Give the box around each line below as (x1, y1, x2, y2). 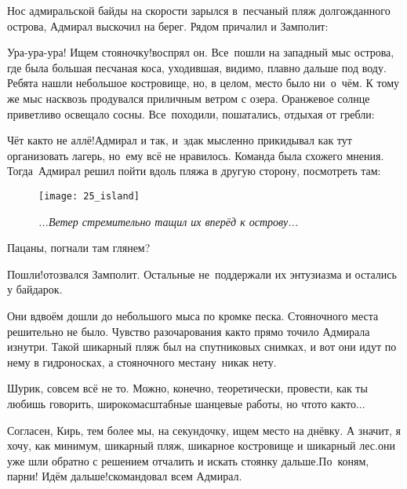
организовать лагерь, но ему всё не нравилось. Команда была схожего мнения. (7, 147, 384, 163)
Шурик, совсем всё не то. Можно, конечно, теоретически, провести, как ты (7, 380, 368, 396)
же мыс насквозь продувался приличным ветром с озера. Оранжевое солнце (7, 89, 370, 106)
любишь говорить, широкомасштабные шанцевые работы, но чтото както (7, 395, 357, 411)
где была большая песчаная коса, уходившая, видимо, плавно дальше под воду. (7, 59, 387, 75)
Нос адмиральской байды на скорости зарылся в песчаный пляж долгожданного (7, 2, 391, 18)
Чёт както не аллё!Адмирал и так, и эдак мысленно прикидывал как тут (7, 132, 352, 148)
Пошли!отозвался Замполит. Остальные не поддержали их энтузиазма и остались (7, 265, 397, 282)
